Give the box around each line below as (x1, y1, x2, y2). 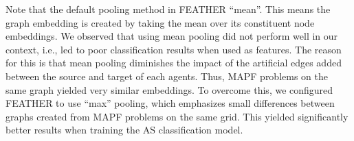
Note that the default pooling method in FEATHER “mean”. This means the (5, 2, 331, 16)
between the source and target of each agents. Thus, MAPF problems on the (5, 68, 328, 83)
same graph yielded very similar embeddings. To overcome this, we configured (5, 82, 333, 97)
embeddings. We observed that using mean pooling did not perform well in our (5, 29, 338, 43)
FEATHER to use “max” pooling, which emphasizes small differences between (5, 96, 335, 110)
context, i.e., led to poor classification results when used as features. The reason (5, 42, 342, 56)
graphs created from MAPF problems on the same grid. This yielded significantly (5, 109, 349, 123)
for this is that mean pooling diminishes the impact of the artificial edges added (5, 55, 342, 70)
